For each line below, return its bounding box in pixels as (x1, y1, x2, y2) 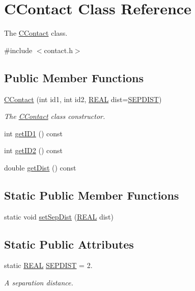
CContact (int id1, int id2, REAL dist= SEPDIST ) (4, 93, 162, 104)
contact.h (44, 44, 73, 55)
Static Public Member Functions (4, 187, 179, 203)
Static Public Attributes (4, 236, 134, 252)
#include (4, 44, 33, 55)
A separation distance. (4, 277, 73, 288)
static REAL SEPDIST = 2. (4, 260, 93, 271)
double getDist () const (4, 162, 76, 173)
